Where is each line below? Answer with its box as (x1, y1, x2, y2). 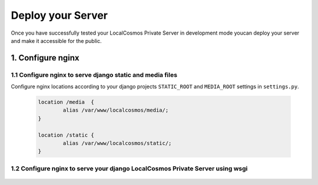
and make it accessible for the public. (11, 37, 102, 44)
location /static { (38, 132, 94, 138)
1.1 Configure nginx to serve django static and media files (11, 70, 178, 79)
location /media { (38, 99, 94, 106)
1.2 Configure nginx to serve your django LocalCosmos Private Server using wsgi (11, 164, 248, 173)
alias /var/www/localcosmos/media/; (62, 107, 169, 114)
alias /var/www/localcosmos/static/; (62, 140, 172, 147)
